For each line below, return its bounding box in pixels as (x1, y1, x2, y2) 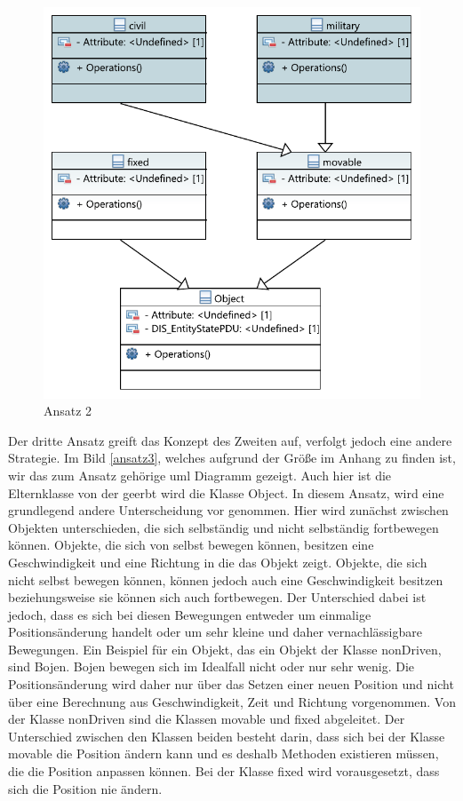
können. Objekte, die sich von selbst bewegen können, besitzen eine (8, 535, 374, 554)
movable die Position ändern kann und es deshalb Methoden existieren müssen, (8, 744, 439, 763)
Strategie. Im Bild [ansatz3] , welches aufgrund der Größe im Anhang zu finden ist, (8, 448, 456, 467)
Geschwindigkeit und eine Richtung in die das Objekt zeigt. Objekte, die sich (8, 552, 427, 571)
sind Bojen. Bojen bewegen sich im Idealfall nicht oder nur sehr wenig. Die (8, 657, 415, 676)
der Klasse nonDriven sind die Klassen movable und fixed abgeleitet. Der (8, 710, 405, 728)
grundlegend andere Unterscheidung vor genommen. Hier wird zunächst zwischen (8, 501, 449, 519)
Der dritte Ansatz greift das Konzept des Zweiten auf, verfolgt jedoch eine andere (8, 431, 452, 449)
